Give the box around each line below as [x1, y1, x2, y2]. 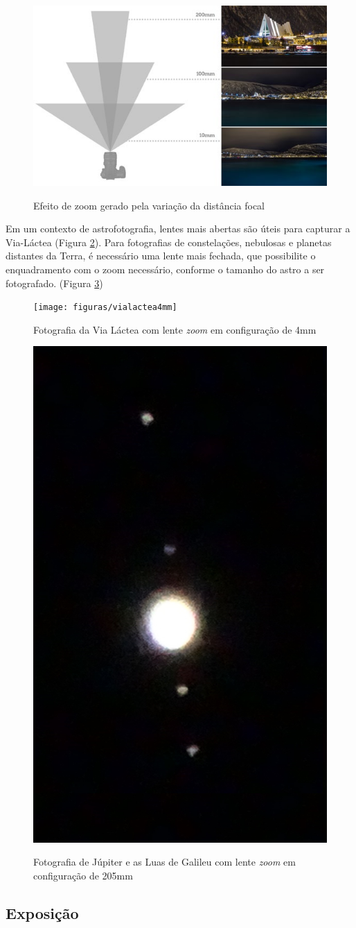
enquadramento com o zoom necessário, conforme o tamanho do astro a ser [6, 261, 325, 276]
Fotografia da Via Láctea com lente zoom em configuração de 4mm [33, 322, 317, 336]
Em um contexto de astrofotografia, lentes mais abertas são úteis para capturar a [6, 221, 350, 236]
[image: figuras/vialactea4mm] [33, 302, 177, 313]
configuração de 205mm [33, 868, 133, 882]
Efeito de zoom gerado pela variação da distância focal [33, 198, 265, 212]
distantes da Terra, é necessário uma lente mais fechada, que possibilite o [6, 248, 316, 263]
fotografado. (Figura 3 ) [6, 275, 103, 290]
